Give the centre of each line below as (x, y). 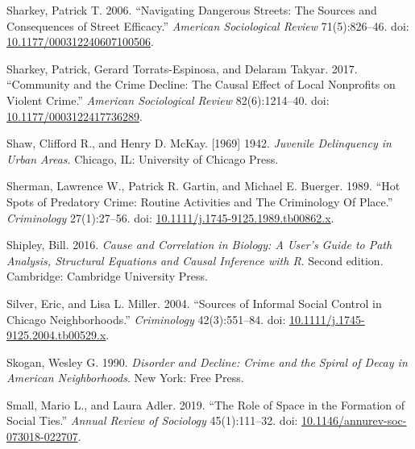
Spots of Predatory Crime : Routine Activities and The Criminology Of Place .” (200, 201)
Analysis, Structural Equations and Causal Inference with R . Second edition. (195, 260)
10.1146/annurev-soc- (354, 420)
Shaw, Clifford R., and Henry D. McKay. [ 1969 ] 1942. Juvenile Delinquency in (199, 143)
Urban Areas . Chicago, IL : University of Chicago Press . (143, 158)
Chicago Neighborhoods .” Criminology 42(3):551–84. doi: (146, 319)
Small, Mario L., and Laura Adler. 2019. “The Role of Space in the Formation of (206, 404)
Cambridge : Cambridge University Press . (107, 276)
